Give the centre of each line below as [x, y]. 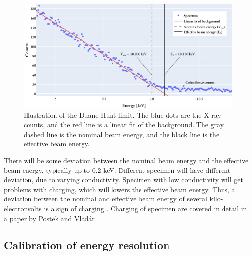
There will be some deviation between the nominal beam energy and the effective [126, 160]
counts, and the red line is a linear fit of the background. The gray [124, 125]
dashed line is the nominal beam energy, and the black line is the [122, 134]
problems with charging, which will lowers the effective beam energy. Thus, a [120, 189]
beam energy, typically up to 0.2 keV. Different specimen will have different [117, 170]
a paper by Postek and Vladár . [52, 218]
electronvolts [23, 208]
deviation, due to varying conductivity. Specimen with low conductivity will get [124, 180]
